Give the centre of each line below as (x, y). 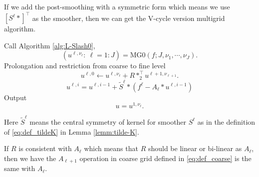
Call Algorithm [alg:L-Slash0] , (50, 45)
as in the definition (226, 121)
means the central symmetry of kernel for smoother (108, 121)
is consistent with (45, 148)
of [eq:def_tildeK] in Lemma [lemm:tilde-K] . (72, 131)
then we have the (30, 158)
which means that (111, 148)
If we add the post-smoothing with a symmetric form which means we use (117, 6)
